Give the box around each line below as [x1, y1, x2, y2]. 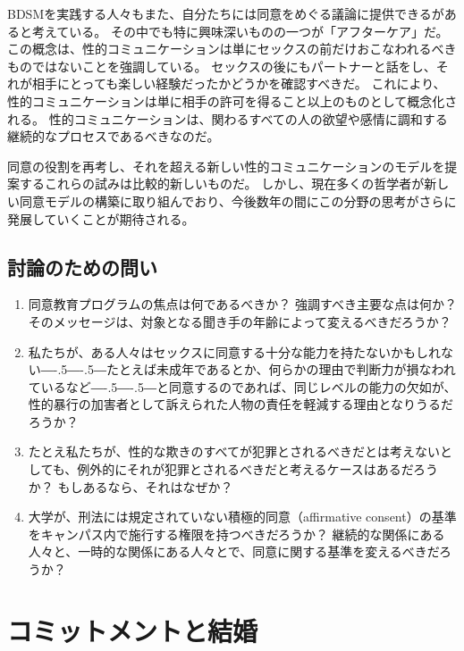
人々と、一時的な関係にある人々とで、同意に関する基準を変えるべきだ [28, 542, 439, 561]
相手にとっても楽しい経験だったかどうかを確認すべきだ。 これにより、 [31, 74, 446, 93]
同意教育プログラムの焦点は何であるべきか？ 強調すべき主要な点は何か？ [28, 295, 457, 313]
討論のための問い [7, 253, 157, 280]
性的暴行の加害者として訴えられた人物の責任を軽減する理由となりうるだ [28, 395, 453, 413]
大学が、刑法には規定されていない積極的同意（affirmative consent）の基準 [28, 507, 457, 526]
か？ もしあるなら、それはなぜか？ [28, 477, 233, 496]
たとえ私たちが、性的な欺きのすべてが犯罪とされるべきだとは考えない [28, 442, 440, 461]
